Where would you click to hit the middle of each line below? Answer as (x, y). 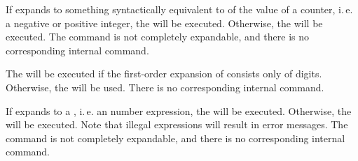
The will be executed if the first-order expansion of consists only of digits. (164, 74)
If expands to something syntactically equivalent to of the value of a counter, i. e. (179, 9)
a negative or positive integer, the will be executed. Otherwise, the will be (164, 23)
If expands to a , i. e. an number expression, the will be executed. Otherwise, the (179, 110)
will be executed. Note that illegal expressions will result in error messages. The (177, 124)
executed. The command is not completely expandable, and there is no (158, 37)
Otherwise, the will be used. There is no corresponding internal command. (165, 87)
